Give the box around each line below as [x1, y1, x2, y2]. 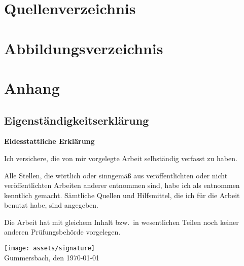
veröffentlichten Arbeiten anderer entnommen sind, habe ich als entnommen [4, 180, 240, 191]
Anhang [4, 77, 60, 98]
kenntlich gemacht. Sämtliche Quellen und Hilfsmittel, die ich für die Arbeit [4, 189, 240, 200]
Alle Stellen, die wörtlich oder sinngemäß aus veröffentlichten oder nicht [4, 170, 228, 180]
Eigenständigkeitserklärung [4, 112, 149, 128]
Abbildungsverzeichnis [4, 37, 163, 58]
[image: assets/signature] [4, 245, 95, 252]
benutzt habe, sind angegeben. [4, 200, 98, 210]
